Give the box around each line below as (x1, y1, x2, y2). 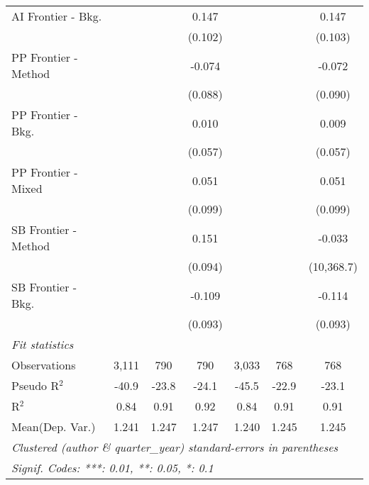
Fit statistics (11, 336, 74, 352)
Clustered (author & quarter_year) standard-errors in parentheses (11, 439, 338, 455)
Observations (11, 357, 76, 373)
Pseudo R (11, 377, 60, 394)
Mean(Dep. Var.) (11, 418, 96, 435)
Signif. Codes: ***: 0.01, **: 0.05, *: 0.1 (11, 459, 214, 476)
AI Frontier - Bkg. (11, 8, 102, 24)
